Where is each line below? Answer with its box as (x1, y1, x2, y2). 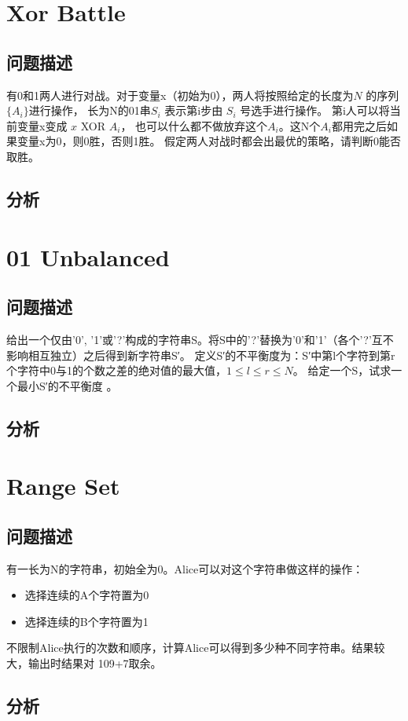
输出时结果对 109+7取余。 (28, 655, 162, 672)
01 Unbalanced (6, 240, 170, 273)
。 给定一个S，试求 (292, 362, 391, 379)
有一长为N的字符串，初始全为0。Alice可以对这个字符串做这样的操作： (6, 560, 364, 576)
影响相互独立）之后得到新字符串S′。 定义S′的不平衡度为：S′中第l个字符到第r (6, 346, 395, 363)
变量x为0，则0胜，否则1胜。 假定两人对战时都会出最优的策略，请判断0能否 (17, 133, 402, 149)
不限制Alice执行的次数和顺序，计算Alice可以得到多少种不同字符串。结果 (6, 639, 374, 656)
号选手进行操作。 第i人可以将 (240, 102, 390, 119)
